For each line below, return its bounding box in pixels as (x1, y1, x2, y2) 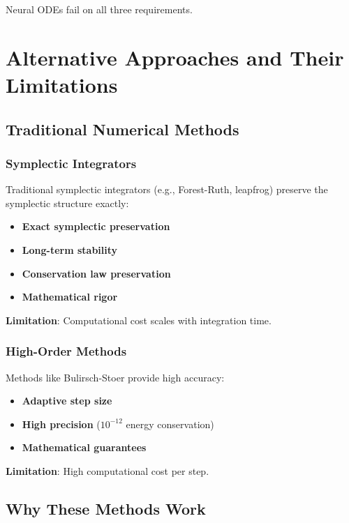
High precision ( (22, 416, 101, 431)
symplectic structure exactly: (6, 195, 129, 210)
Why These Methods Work (6, 497, 206, 519)
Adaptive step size (22, 393, 112, 408)
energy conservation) (126, 416, 214, 431)
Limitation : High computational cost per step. (6, 463, 209, 478)
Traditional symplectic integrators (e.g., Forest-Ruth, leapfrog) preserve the (6, 182, 328, 197)
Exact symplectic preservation (22, 219, 170, 234)
